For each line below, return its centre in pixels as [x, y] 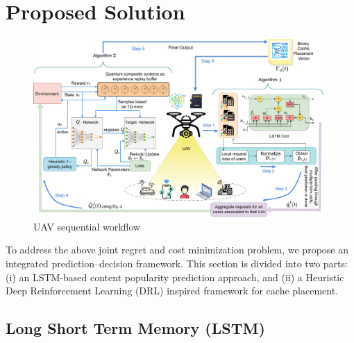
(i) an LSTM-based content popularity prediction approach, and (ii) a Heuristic [175, 277]
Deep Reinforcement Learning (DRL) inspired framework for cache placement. [172, 291]
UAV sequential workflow [87, 226]
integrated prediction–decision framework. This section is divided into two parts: [177, 263]
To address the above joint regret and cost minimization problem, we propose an [177, 250]
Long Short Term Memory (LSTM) [135, 328]
